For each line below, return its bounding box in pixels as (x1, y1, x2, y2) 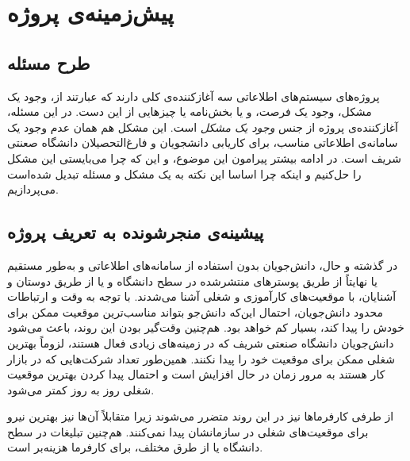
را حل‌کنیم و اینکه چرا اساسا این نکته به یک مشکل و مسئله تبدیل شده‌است (7, 165, 362, 182)
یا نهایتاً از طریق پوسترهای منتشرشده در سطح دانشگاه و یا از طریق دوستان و (7, 272, 377, 289)
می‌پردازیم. (7, 181, 59, 198)
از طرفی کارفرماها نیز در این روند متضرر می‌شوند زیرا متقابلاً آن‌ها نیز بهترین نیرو (7, 408, 394, 425)
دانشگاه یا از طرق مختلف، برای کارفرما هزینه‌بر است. (7, 439, 263, 455)
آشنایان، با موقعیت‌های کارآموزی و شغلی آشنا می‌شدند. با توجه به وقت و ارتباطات (7, 288, 397, 305)
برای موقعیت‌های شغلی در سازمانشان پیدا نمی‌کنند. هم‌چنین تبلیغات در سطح (7, 423, 369, 440)
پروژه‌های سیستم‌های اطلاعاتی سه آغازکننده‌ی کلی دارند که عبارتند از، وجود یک (7, 87, 380, 104)
